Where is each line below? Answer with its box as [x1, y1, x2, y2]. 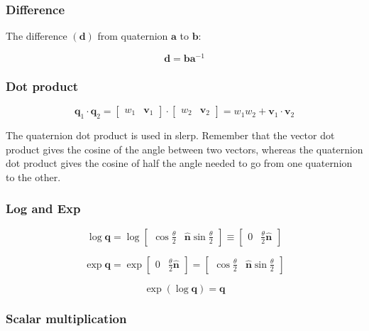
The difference [6, 28, 67, 43]
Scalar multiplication [6, 310, 127, 327]
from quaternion [97, 28, 168, 43]
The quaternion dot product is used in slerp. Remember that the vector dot [6, 127, 335, 142]
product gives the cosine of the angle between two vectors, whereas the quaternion [6, 141, 363, 156]
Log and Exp [6, 200, 81, 217]
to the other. [6, 169, 61, 184]
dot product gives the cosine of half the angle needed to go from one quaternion [6, 156, 353, 170]
